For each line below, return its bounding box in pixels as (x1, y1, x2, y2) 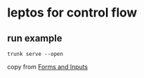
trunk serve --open (7, 50, 64, 57)
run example (7, 32, 62, 44)
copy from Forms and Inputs (7, 63, 88, 70)
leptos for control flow (7, 5, 137, 21)
